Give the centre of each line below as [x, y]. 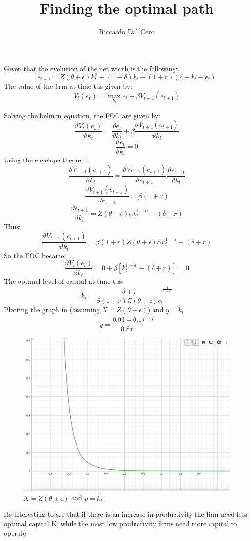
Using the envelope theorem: [46, 160]
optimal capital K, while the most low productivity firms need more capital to [121, 523]
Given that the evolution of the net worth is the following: [91, 68]
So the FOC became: [35, 255]
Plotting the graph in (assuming [52, 310]
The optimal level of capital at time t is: [64, 281]
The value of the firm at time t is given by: [68, 86]
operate [15, 533]
